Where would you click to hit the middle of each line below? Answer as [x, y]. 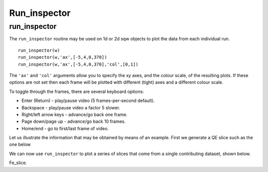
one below [20, 145]
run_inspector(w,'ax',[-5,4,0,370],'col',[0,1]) [78, 64]
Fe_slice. [18, 163]
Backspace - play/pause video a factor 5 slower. [71, 107]
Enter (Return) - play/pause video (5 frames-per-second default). [88, 101]
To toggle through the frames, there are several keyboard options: [76, 91]
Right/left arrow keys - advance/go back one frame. [74, 114]
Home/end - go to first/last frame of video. [65, 128]
